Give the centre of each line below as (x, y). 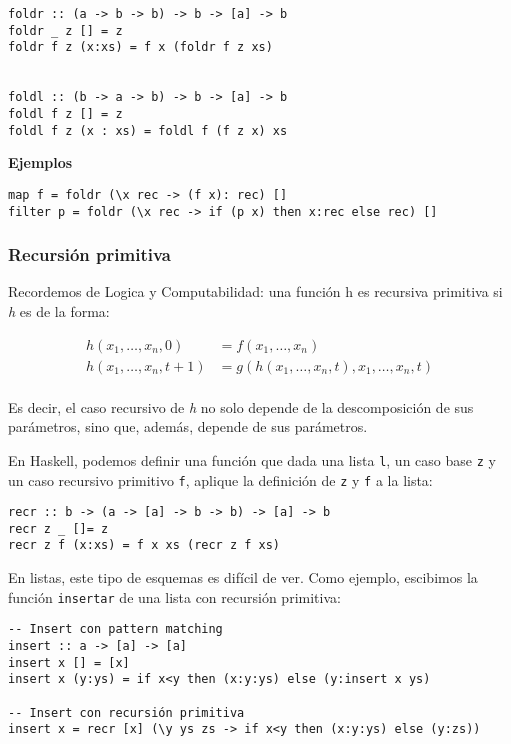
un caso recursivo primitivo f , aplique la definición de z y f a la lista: (220, 479)
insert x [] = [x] (69, 662)
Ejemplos (40, 162)
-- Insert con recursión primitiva (126, 712)
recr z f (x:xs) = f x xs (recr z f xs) (144, 545)
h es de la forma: (59, 310)
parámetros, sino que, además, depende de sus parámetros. (188, 426)
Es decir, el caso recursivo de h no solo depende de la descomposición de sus (241, 406)
